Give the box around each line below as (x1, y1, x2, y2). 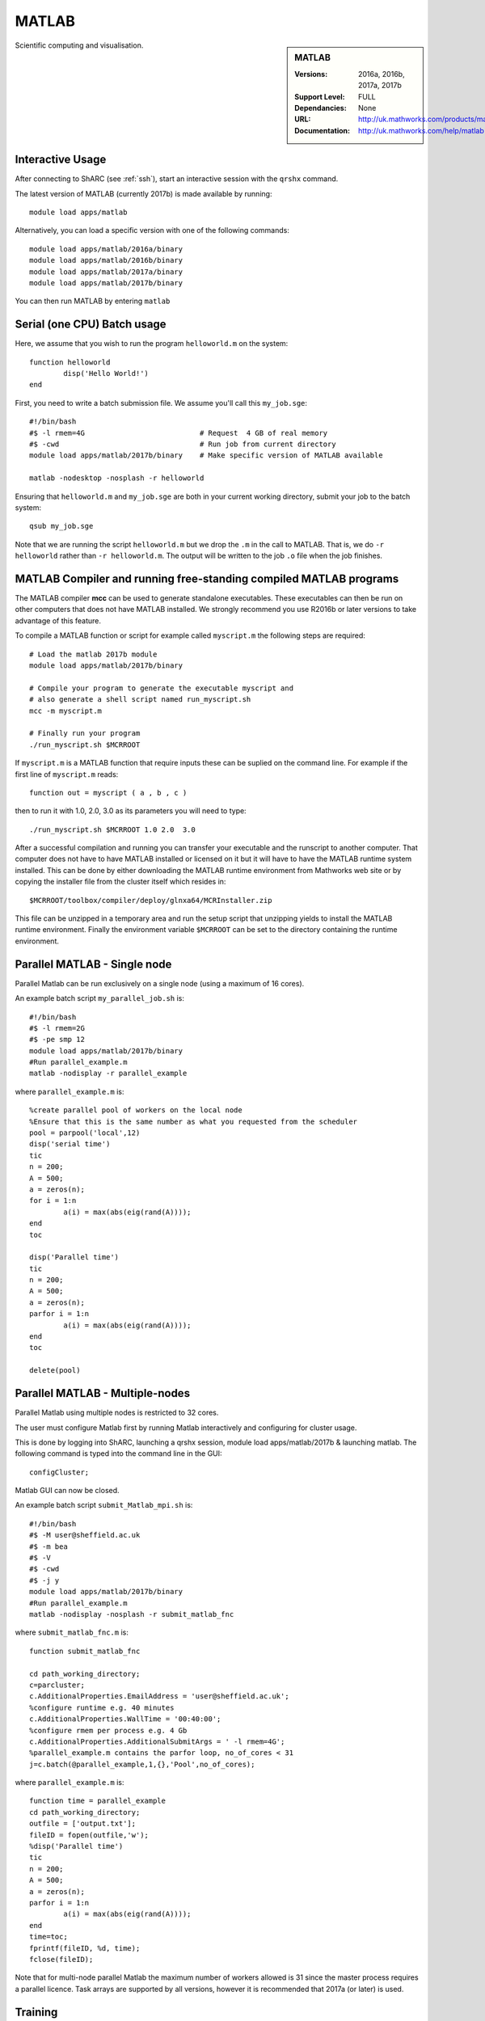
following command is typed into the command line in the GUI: (15, 1449, 222, 1458)
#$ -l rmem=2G (29, 1023, 85, 1032)
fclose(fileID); (29, 1955, 94, 1964)
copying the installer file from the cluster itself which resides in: (15, 877, 226, 887)
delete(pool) (29, 1366, 81, 1375)
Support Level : (294, 91, 345, 101)
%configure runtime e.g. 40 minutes (29, 1702, 175, 1712)
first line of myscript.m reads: (15, 769, 119, 779)
